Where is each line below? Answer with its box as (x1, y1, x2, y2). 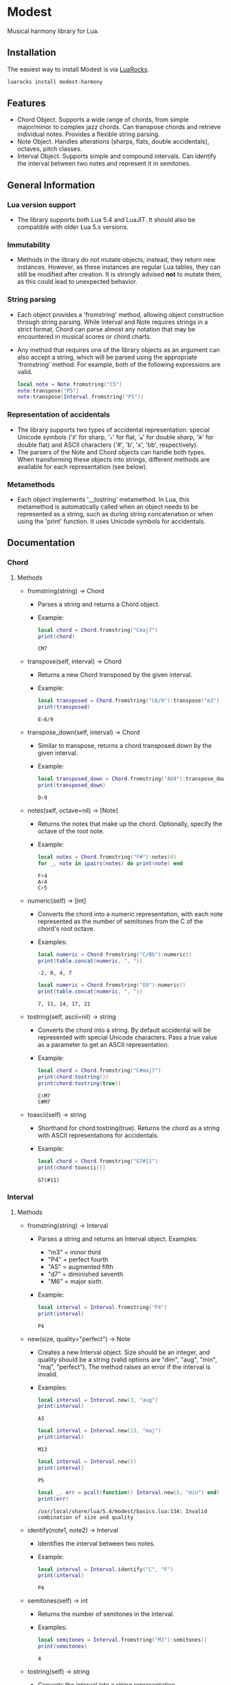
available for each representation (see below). (16, 462, 148, 471)
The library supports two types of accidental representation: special (16, 426, 210, 434)
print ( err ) (37, 1495, 69, 1502)
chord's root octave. (37, 924, 96, 932)
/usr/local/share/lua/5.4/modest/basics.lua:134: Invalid (37, 1508, 208, 1515)
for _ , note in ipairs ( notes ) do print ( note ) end (37, 860, 184, 867)
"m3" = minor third (47, 1248, 101, 1256)
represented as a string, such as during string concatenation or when (16, 509, 214, 518)
